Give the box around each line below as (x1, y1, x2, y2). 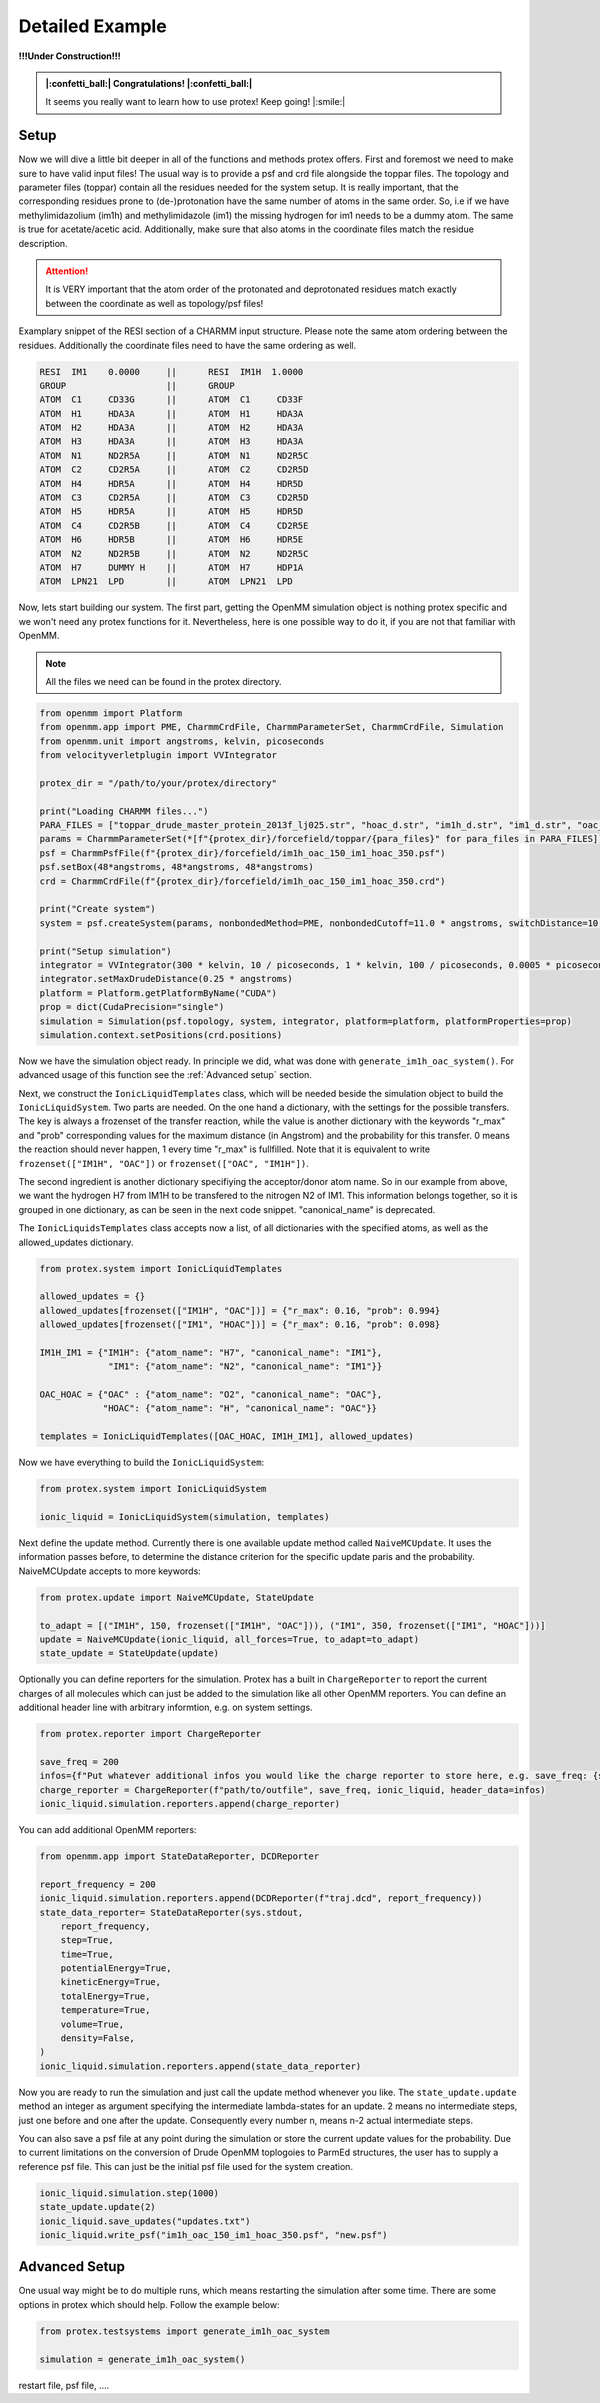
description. (18, 237, 69, 249)
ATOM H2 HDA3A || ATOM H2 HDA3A (39, 422, 304, 434)
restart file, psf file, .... (18, 2379, 110, 2391)
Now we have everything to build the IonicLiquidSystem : (18, 1456, 265, 1469)
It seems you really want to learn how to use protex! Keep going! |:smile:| (45, 96, 346, 108)
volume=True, (60, 2018, 125, 2030)
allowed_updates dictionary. (18, 1236, 134, 1248)
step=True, (60, 1935, 114, 1946)
